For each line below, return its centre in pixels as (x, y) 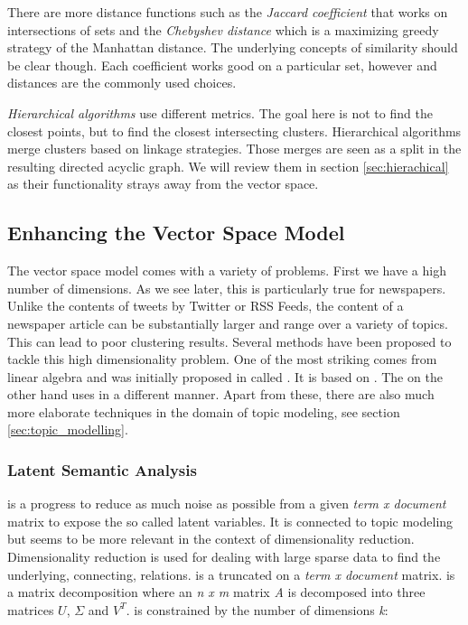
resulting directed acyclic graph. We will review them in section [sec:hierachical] (228, 166)
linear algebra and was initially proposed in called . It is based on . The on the (225, 376)
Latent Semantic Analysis (102, 470)
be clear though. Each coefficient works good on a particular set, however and (222, 65)
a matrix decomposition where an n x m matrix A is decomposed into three (216, 592)
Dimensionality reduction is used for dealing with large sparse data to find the (224, 557)
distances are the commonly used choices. (122, 83)
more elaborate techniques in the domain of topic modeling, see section (204, 411)
